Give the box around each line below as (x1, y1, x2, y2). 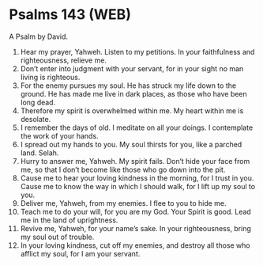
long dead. (20, 97, 56, 107)
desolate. (20, 114, 51, 123)
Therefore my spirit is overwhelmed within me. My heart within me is (20, 105, 244, 116)
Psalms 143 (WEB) (9, 6, 131, 24)
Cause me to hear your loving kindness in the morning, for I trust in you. (20, 173, 254, 183)
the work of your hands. (20, 131, 99, 140)
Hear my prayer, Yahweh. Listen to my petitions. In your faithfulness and (20, 47, 255, 56)
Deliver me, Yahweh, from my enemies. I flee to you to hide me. (20, 198, 227, 207)
